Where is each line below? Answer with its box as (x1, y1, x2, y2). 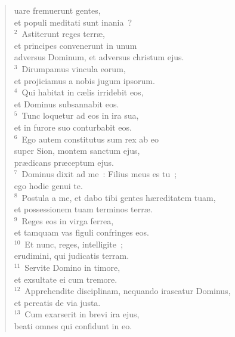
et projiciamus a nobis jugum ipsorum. (14, 74, 155, 86)
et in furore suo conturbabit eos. (14, 120, 132, 133)
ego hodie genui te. (14, 179, 83, 191)
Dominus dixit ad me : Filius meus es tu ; (21, 168, 177, 180)
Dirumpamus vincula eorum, (21, 62, 126, 75)
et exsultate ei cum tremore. (14, 273, 117, 285)
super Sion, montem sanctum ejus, (14, 144, 140, 157)
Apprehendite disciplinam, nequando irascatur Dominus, (24, 285, 231, 297)
